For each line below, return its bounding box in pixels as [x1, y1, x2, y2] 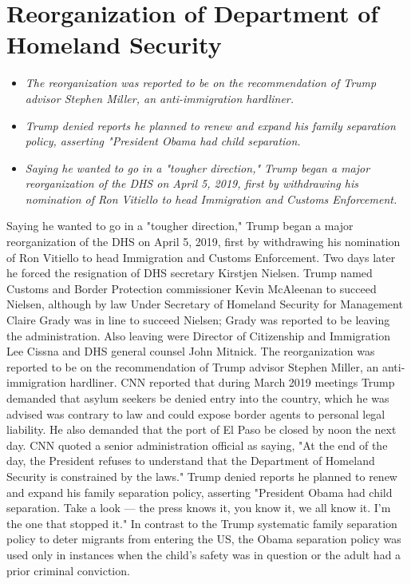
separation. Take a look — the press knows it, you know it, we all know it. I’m [6, 499, 391, 516]
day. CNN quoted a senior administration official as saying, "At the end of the [6, 436, 388, 453]
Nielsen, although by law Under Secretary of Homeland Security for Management [6, 296, 403, 312]
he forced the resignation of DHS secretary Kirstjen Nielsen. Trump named [6, 264, 373, 281]
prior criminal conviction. [6, 562, 130, 578]
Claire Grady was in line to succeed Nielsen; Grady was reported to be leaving [6, 312, 390, 328]
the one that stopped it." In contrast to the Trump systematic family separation [6, 514, 397, 531]
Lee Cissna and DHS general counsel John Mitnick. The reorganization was [6, 343, 375, 360]
